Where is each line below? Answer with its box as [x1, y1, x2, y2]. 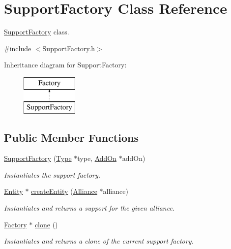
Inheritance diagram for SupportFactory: [4, 60, 127, 70]
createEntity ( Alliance [31, 186, 97, 196]
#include [4, 43, 31, 53]
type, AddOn [77, 153, 117, 163]
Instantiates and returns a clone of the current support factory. [4, 236, 194, 246]
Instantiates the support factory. [4, 169, 101, 180]
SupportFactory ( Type [4, 153, 72, 163]
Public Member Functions [4, 130, 139, 145]
